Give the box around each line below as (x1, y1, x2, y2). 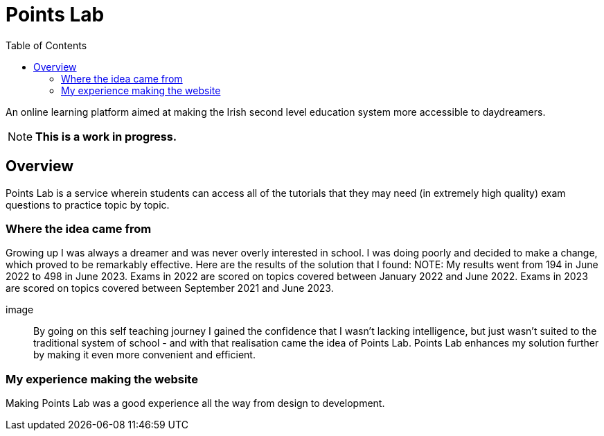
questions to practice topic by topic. (6, 198, 170, 211)
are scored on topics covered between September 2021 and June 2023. (6, 282, 334, 295)
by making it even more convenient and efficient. (33, 349, 256, 361)
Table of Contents (6, 39, 87, 51)
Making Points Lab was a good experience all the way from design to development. (6, 397, 385, 410)
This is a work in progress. (35, 129, 177, 143)
